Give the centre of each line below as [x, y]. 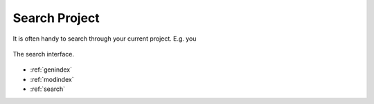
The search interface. [43, 54]
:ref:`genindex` [51, 70]
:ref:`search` [48, 89]
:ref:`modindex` [52, 79]
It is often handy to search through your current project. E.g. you [105, 39]
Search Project [56, 18]
